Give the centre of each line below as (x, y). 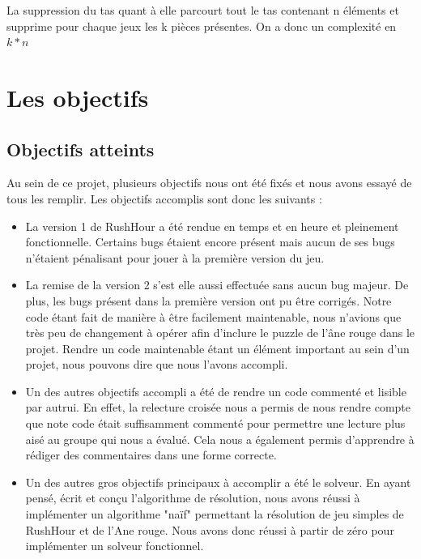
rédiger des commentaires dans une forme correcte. (151, 455)
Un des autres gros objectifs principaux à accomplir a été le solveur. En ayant (218, 482)
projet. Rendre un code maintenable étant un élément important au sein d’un (217, 348)
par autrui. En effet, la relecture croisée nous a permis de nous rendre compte (218, 407)
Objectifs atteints (81, 149)
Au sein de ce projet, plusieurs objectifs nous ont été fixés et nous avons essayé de (209, 183)
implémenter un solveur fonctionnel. (115, 546)
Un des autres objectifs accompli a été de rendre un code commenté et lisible (216, 391)
